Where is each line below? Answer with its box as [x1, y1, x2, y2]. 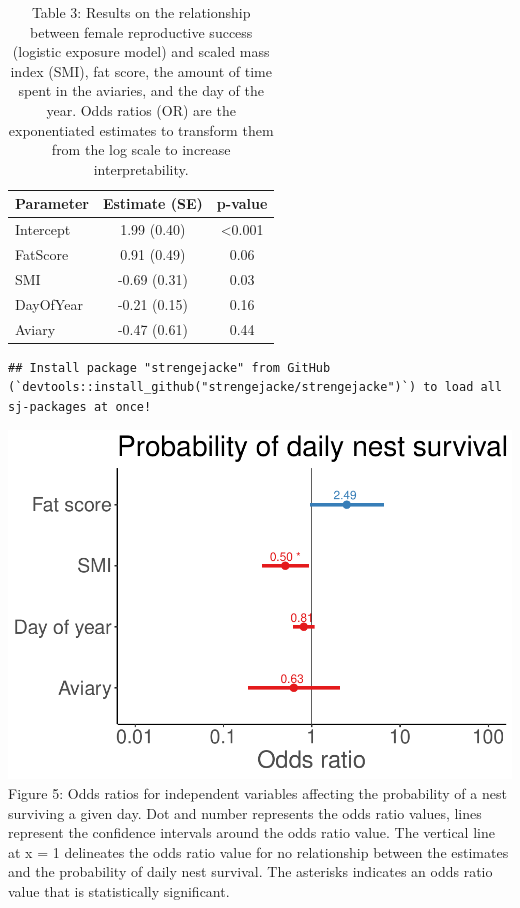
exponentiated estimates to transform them [8, 119, 274, 140]
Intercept [15, 219, 71, 240]
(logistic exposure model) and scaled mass [12, 41, 270, 62]
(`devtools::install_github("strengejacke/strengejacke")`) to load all [8, 380, 502, 395]
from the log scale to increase [51, 139, 231, 160]
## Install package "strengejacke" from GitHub [8, 360, 331, 375]
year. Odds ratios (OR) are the [46, 99, 236, 120]
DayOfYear [15, 293, 83, 314]
